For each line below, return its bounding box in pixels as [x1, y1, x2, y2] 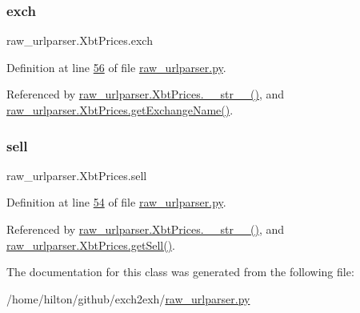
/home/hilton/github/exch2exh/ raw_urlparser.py [6, 290, 250, 307]
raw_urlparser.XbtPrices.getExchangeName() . [6, 102, 234, 118]
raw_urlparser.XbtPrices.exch [6, 32, 153, 49]
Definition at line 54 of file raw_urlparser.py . [6, 194, 226, 211]
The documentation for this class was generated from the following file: [6, 263, 354, 280]
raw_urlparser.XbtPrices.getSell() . [6, 236, 175, 253]
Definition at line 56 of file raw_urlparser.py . [6, 58, 226, 75]
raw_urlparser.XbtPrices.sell [6, 167, 147, 183]
